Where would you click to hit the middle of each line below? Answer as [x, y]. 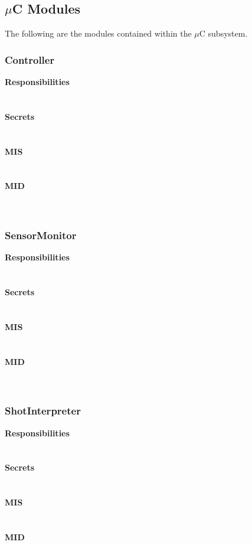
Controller [30, 59]
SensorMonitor [41, 235]
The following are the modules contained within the [98, 33]
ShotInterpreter [43, 411]
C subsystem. [223, 33]
